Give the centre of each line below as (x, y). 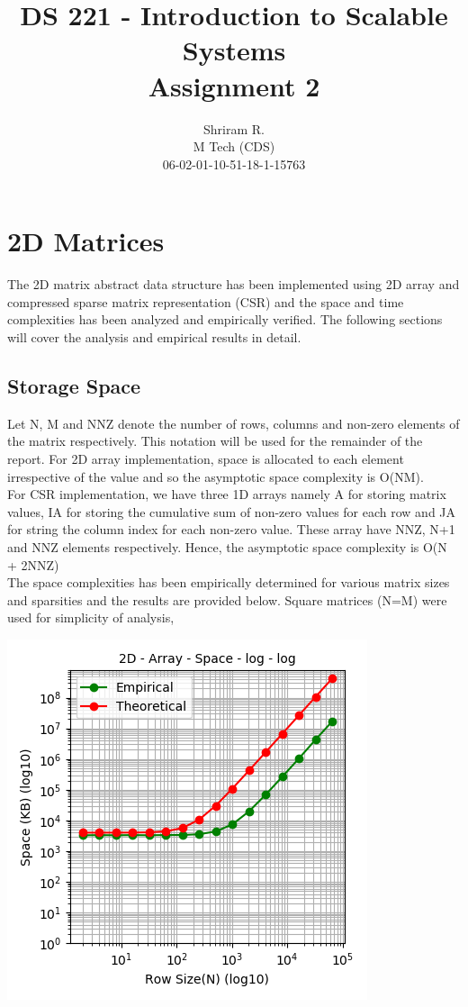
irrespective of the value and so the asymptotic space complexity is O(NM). (216, 476)
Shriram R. (234, 128)
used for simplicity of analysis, (91, 617)
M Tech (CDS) (234, 146)
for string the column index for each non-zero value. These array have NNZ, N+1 (231, 529)
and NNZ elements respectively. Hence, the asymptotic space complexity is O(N (227, 546)
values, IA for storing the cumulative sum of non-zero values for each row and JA (232, 511)
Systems (234, 50)
